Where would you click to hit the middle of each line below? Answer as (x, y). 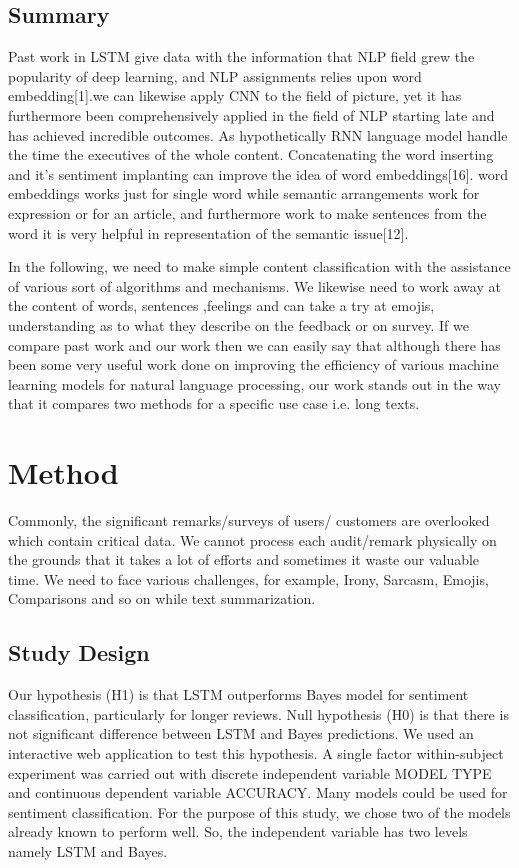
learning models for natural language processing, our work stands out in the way (254, 383)
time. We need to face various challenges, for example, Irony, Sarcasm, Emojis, (248, 578)
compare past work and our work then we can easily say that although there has (254, 344)
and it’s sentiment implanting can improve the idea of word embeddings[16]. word (258, 173)
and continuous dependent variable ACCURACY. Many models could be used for (258, 792)
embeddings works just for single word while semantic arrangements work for (244, 193)
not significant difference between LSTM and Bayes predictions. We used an (241, 733)
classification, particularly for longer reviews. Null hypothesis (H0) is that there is (258, 713)
